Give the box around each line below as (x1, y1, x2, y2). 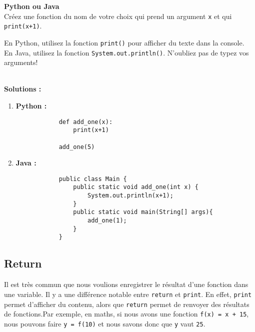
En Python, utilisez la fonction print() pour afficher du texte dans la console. (4, 37, 244, 47)
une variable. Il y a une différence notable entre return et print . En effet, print (4, 288, 252, 299)
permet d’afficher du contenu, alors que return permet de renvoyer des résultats (4, 298, 249, 309)
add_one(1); (87, 217, 127, 224)
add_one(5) (58, 143, 95, 150)
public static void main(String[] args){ (73, 208, 213, 216)
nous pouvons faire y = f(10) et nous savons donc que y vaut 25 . (4, 318, 205, 328)
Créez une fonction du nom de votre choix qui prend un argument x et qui (4, 10, 232, 21)
